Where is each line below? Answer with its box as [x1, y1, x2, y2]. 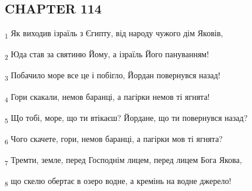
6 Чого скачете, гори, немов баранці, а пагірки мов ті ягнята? [5, 132, 223, 146]
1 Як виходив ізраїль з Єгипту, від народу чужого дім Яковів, [5, 27, 223, 40]
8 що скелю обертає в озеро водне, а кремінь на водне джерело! [5, 175, 232, 188]
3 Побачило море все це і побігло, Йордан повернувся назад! [5, 69, 220, 83]
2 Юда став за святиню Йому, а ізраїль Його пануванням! [5, 48, 209, 62]
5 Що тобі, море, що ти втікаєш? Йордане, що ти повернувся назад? [5, 111, 248, 125]
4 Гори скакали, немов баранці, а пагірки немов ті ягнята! [5, 90, 210, 104]
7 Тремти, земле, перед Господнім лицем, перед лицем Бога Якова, [5, 153, 242, 167]
